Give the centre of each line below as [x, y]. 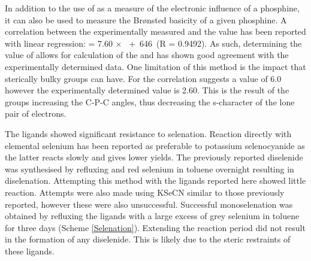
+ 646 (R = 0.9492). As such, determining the [215, 43]
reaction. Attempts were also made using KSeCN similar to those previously [145, 192]
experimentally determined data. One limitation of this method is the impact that [155, 66]
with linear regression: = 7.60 [59, 43]
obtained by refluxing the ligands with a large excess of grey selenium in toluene [152, 216]
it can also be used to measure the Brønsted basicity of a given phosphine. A [146, 19]
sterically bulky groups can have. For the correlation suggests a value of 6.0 [143, 78]
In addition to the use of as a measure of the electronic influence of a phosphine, [152, 8]
